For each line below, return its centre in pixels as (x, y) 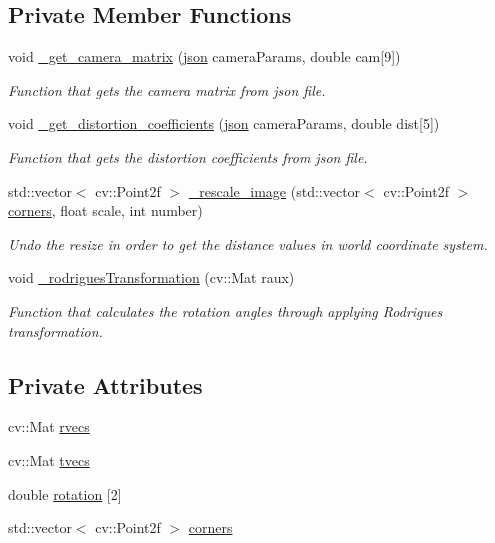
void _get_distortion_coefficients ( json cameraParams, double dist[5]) (224, 123)
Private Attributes (105, 384)
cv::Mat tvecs (49, 459)
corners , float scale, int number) (105, 210)
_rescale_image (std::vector (274, 190)
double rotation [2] (65, 493)
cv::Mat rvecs (49, 426)
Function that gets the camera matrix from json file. (167, 89)
